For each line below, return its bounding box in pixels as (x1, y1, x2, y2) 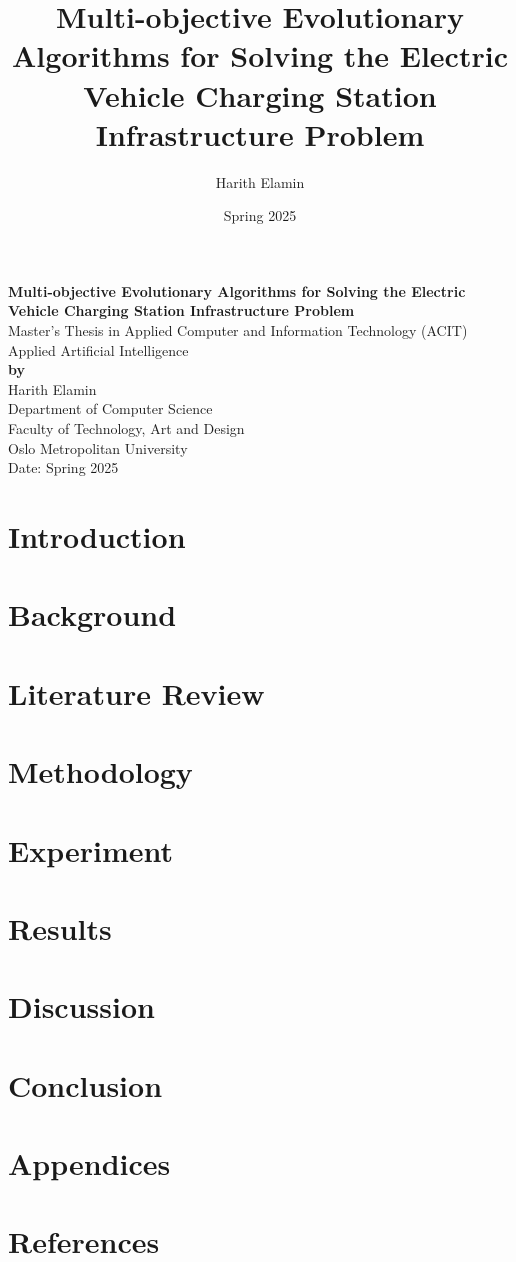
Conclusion (8, 1064, 163, 1105)
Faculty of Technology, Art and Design (8, 418, 245, 439)
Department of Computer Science (8, 398, 213, 419)
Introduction (8, 516, 186, 556)
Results (8, 907, 112, 948)
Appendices (8, 1143, 171, 1183)
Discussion (8, 986, 155, 1027)
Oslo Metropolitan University (8, 437, 188, 458)
